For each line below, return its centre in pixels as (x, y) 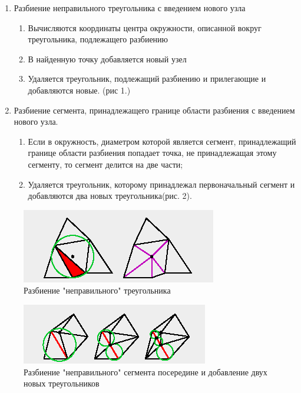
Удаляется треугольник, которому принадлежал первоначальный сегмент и (161, 184)
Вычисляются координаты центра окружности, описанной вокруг (145, 27)
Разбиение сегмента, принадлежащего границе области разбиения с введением (154, 110)
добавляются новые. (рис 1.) (79, 90)
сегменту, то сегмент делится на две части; (105, 164)
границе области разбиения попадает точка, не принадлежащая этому (152, 153)
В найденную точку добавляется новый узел (107, 59)
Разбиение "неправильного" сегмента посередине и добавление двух (145, 372)
